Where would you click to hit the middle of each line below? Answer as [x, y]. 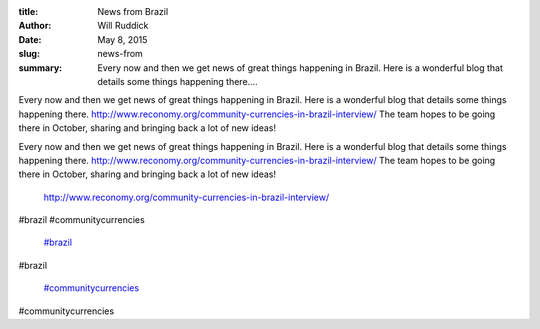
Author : [35, 26]
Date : [30, 39]
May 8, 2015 [122, 39]
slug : [29, 54]
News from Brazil [133, 11]
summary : [40, 67]
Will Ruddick [123, 26]
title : [28, 11]
